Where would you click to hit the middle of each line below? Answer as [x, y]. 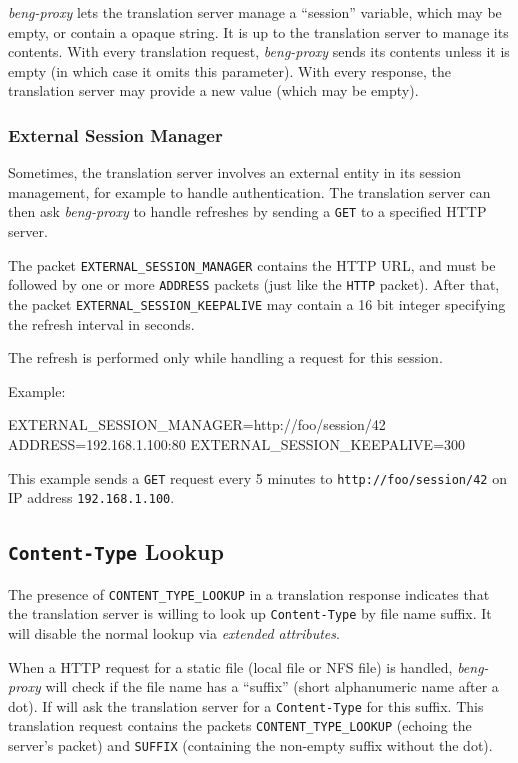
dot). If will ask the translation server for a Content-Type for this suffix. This [246, 705]
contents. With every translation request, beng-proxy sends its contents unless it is [259, 51]
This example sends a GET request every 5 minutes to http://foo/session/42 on [257, 477]
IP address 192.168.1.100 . [91, 497]
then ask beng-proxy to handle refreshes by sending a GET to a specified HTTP [247, 211]
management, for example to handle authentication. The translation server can [249, 191]
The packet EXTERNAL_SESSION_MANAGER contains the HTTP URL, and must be [252, 264]
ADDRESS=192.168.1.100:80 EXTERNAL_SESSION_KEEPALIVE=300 [237, 443]
